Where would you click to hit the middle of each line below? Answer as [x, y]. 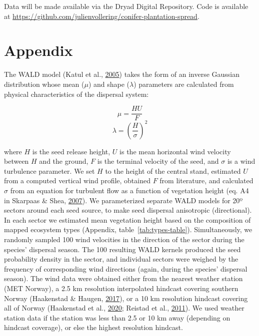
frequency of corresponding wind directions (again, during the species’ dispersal [126, 268]
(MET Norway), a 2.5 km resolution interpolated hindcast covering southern [121, 288]
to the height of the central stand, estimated [173, 170]
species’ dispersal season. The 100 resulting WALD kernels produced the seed [122, 249]
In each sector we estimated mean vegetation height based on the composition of [127, 219]
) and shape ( [109, 84]
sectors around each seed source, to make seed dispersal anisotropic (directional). [128, 210]
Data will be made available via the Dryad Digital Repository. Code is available [126, 6]
